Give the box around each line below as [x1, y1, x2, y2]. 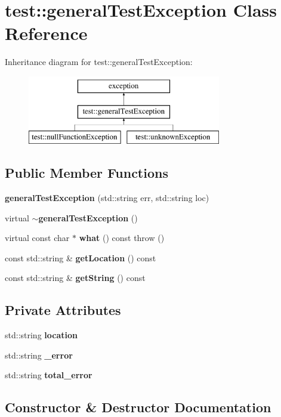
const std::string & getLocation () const [5, 251, 156, 264]
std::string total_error [5, 369, 92, 381]
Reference [5, 21, 88, 45]
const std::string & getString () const [5, 271, 146, 284]
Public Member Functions [5, 163, 168, 182]
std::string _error [5, 348, 73, 361]
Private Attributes [5, 301, 121, 319]
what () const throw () [79, 231, 165, 244]
